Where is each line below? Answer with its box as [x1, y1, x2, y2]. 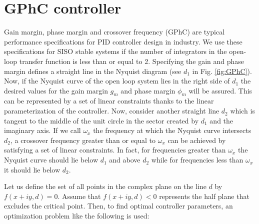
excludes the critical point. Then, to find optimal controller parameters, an [4, 200, 233, 211]
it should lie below [4, 164, 60, 174]
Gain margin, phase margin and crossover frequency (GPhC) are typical [4, 26, 225, 37]
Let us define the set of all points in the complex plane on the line [4, 181, 206, 191]
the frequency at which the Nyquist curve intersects [93, 125, 251, 135]
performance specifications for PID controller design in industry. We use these [4, 36, 242, 46]
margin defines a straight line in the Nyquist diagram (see [4, 65, 181, 76]
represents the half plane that [159, 190, 249, 201]
